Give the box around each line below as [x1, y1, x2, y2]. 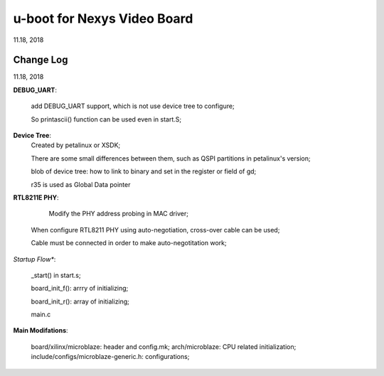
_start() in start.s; [31, 271, 81, 279]
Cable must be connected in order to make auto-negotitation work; [31, 239, 227, 247]
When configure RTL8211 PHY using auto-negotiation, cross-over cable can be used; [31, 225, 280, 234]
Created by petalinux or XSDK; [31, 141, 121, 149]
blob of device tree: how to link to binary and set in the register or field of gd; [31, 167, 257, 176]
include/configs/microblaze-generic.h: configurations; [31, 353, 190, 361]
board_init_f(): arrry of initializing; [31, 284, 129, 293]
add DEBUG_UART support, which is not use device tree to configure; [31, 102, 235, 110]
